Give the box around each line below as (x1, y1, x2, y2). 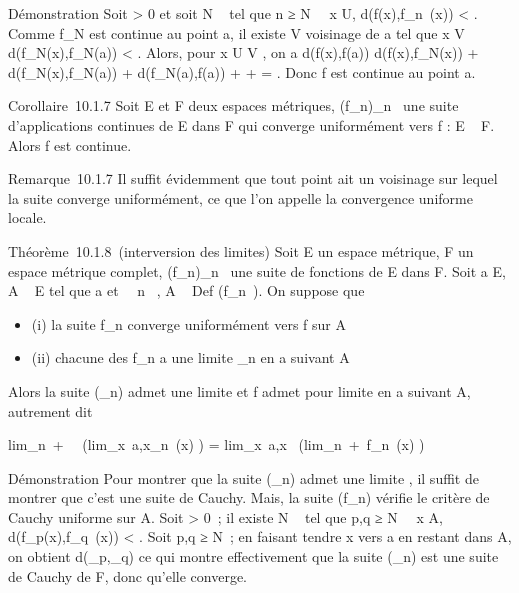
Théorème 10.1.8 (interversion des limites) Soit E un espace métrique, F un (8, 240, 474, 261)
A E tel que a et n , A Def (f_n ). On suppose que (8, 280, 365, 301)
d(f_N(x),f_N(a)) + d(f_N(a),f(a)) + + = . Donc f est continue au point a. (8, 61, 476, 82)
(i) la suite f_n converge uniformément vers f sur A (31, 313, 346, 334)
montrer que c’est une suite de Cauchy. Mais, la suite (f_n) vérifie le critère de (8, 487, 490, 508)
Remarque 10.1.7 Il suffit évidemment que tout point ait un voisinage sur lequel (8, 168, 498, 189)
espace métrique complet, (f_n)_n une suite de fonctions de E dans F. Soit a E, (8, 260, 506, 281)
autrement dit (8, 400, 93, 421)
